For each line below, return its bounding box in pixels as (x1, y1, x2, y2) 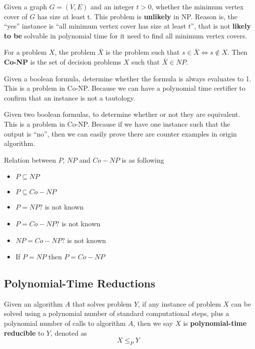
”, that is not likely (190, 21, 251, 31)
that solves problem (72, 298, 132, 309)
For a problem (4, 47, 47, 57)
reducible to (4, 327, 44, 338)
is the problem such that (106, 47, 180, 57)
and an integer (90, 1, 134, 11)
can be (231, 298, 251, 309)
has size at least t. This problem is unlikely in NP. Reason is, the (37, 11, 238, 21)
